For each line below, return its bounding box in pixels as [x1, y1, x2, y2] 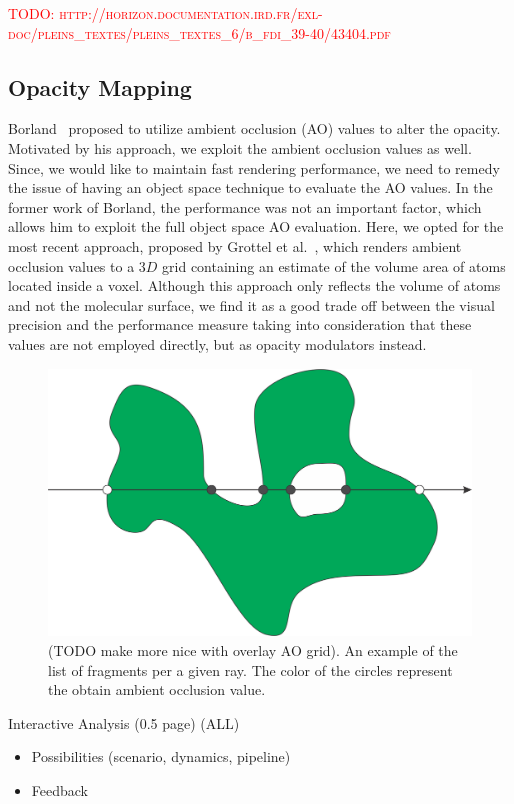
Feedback [31, 779, 88, 800]
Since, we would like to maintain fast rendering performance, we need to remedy [8, 157, 500, 178]
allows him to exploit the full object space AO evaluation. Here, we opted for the [8, 216, 504, 237]
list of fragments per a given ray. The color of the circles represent [48, 659, 453, 680]
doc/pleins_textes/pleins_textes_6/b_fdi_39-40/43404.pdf [8, 22, 391, 43]
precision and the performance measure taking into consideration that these [8, 314, 472, 335]
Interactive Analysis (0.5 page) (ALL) [8, 712, 240, 733]
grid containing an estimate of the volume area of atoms [162, 255, 506, 276]
